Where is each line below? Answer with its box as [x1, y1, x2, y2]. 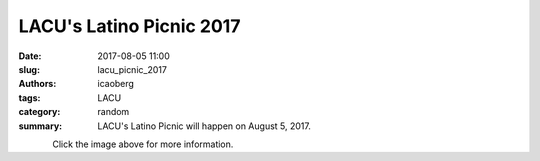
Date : [18, 50, 42, 62]
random [97, 106, 130, 118]
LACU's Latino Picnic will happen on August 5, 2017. [97, 120, 312, 132]
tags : [18, 91, 41, 104]
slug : [18, 63, 40, 75]
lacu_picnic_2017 [97, 63, 167, 75]
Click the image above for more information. [52, 138, 234, 150]
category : [18, 106, 61, 118]
